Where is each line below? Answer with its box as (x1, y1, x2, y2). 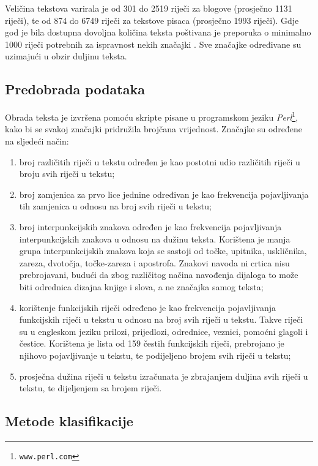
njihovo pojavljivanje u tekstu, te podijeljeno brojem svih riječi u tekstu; (19, 348, 291, 361)
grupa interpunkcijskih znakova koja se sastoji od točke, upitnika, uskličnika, (19, 244, 307, 257)
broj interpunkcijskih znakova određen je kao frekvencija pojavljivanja (19, 220, 282, 233)
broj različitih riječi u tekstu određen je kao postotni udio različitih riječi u (19, 155, 300, 168)
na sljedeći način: (5, 135, 69, 148)
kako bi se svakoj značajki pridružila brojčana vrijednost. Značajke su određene (5, 122, 302, 135)
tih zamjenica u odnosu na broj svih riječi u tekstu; (19, 200, 212, 212)
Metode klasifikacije (5, 412, 133, 430)
